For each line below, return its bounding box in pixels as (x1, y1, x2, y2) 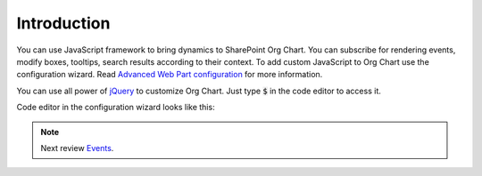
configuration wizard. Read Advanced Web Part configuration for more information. (16, 69, 323, 80)
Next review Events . (40, 142, 114, 153)
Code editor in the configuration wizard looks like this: (16, 102, 215, 113)
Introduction (16, 13, 111, 33)
